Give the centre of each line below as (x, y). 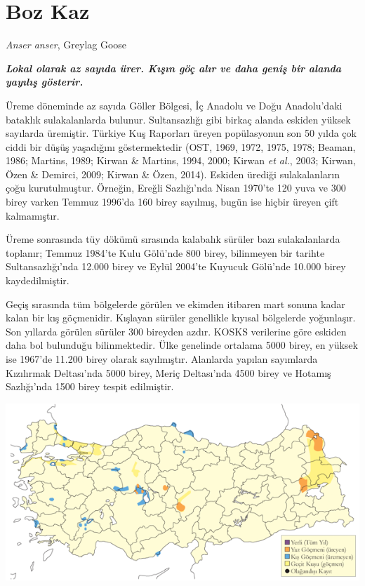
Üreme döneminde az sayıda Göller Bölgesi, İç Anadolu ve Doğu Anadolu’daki (174, 105)
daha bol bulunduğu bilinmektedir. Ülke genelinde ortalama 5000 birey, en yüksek (182, 345)
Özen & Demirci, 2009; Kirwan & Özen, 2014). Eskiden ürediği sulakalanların (173, 174)
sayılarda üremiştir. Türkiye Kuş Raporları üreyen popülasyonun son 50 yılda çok (181, 133)
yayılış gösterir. (45, 82)
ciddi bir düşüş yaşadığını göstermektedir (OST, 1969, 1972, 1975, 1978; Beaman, (181, 146)
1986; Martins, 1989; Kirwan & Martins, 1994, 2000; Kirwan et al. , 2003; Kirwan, (181, 160)
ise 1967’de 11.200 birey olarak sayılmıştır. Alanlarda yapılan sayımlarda (162, 359)
